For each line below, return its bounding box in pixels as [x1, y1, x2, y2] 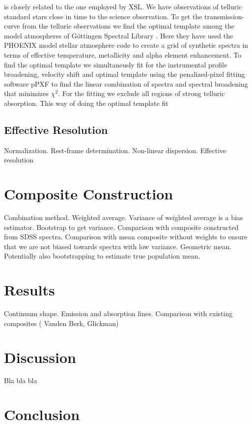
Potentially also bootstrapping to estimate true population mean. [4, 251, 200, 261]
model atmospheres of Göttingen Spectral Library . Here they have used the [4, 30, 233, 40]
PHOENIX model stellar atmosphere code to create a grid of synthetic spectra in [4, 40, 249, 50]
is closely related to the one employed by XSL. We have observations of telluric [4, 1, 242, 11]
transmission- [204, 11, 245, 21]
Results [4, 280, 55, 300]
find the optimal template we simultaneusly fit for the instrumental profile [4, 59, 227, 69]
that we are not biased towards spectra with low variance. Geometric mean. [4, 241, 232, 251]
